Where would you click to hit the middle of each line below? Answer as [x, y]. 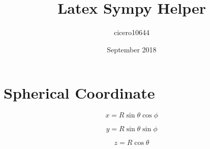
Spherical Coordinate [79, 93]
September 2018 [132, 49]
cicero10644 [132, 32]
